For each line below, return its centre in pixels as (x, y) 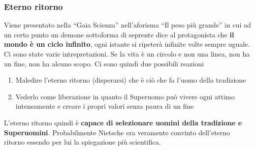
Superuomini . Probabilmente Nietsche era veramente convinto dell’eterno (117, 132)
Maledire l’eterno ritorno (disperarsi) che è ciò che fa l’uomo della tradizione (131, 80)
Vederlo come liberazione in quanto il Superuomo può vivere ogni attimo (125, 96)
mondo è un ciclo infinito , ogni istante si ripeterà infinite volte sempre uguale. (127, 44)
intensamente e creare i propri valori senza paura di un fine (105, 106)
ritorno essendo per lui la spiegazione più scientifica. (82, 142)
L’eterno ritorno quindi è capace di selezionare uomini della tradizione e (123, 122)
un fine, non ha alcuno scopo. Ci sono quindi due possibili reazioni (104, 63)
